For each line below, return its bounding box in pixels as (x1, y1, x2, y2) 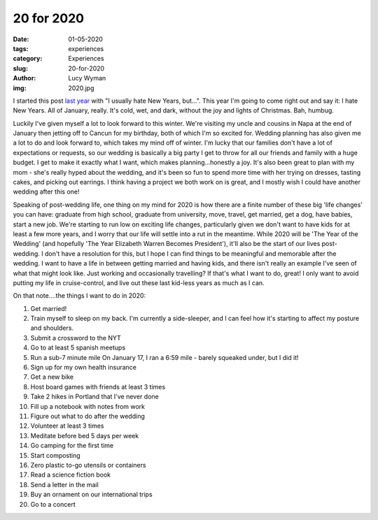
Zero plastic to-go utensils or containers (30, 461, 146, 469)
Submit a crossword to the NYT (30, 333, 122, 342)
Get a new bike (30, 373, 73, 381)
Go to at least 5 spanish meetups (30, 343, 126, 352)
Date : (13, 35, 29, 43)
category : (13, 55, 43, 63)
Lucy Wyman (68, 74, 106, 82)
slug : (13, 64, 28, 73)
